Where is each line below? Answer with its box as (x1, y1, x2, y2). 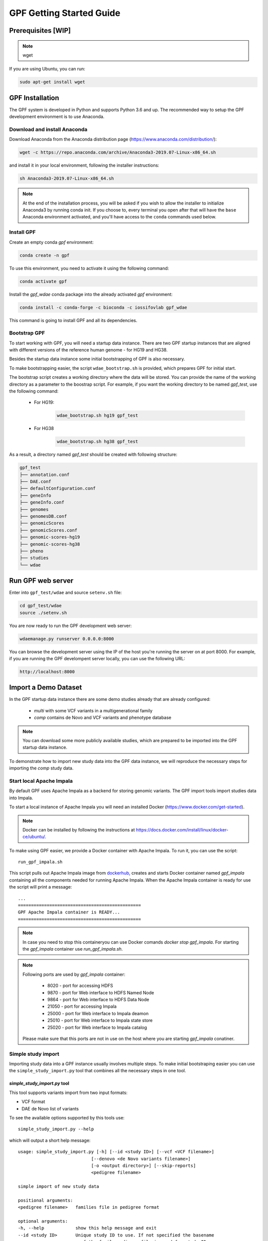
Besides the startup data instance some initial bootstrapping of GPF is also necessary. (9, 356, 186, 362)
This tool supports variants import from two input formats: (9, 1090, 128, 1096)
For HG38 (34, 425, 54, 431)
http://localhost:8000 (19, 669, 75, 675)
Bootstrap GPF (9, 330, 45, 337)
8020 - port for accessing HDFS (47, 983, 114, 989)
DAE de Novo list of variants (21, 1105, 79, 1111)
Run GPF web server (9, 576, 74, 585)
